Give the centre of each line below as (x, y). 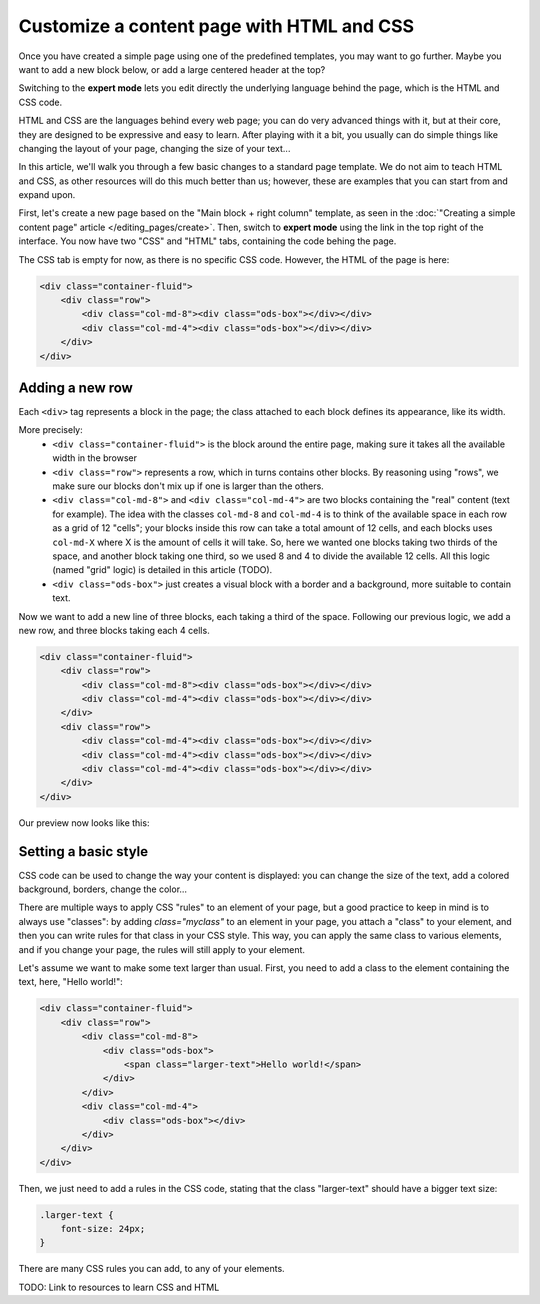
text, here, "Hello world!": (71, 982)
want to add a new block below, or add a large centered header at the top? (172, 69)
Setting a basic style (83, 851)
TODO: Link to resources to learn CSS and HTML (119, 1287)
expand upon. (47, 195)
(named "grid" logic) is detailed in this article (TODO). (162, 570)
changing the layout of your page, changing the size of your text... (154, 148)
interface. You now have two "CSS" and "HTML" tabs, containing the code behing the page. (207, 241)
